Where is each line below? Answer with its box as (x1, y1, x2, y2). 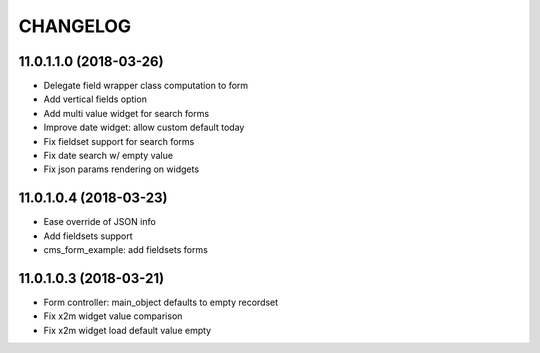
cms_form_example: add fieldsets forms (43, 244, 209, 256)
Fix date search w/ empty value (43, 150, 174, 162)
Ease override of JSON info (43, 216, 157, 228)
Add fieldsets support (43, 230, 134, 242)
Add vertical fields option (43, 93, 147, 105)
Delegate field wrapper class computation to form (43, 80, 249, 92)
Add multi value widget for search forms (43, 107, 210, 119)
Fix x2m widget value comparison (43, 310, 183, 322)
